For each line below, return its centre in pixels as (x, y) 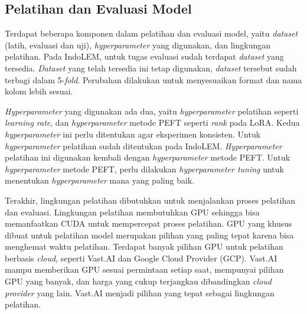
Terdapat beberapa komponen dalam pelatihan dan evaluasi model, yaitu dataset (151, 33)
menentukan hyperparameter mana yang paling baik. (100, 180)
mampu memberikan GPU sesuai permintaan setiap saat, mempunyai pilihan (144, 269)
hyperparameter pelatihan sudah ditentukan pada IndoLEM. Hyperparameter (143, 145)
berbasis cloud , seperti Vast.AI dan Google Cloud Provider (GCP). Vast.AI (141, 258)
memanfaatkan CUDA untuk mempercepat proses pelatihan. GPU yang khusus (148, 223)
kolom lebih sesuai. (39, 91)
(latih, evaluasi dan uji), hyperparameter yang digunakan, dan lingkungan (138, 45)
